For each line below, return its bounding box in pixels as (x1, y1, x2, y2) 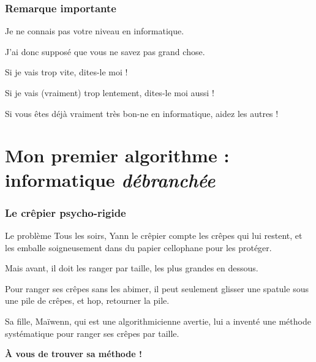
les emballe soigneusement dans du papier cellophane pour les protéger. (5, 241, 272, 254)
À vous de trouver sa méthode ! (5, 347, 142, 360)
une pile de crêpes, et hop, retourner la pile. (5, 294, 170, 307)
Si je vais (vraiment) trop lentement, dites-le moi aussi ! (5, 86, 214, 99)
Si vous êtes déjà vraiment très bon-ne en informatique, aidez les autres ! (5, 107, 279, 119)
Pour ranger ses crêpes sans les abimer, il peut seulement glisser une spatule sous (5, 282, 309, 295)
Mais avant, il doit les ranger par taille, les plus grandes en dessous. (5, 262, 258, 274)
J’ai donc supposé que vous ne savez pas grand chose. (5, 45, 205, 58)
